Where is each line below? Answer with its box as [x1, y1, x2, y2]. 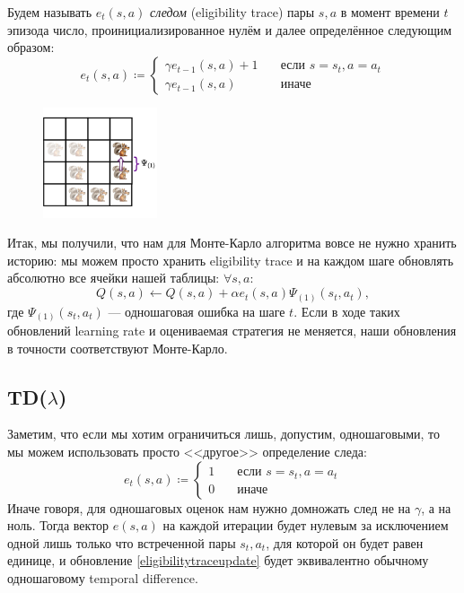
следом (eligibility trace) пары [149, 3, 315, 21]
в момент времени [340, 3, 440, 21]
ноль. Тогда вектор [7, 516, 109, 535]
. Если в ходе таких [293, 301, 400, 320]
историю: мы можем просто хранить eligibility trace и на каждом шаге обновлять [7, 250, 454, 269]
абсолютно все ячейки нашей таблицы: [7, 268, 220, 287]
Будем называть [7, 3, 92, 21]
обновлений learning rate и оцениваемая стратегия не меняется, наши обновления [7, 321, 457, 340]
